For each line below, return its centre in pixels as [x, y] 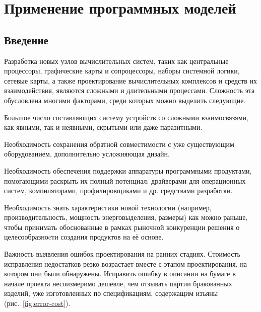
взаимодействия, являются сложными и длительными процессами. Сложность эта [129, 90]
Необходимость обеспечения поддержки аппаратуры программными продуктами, [128, 170]
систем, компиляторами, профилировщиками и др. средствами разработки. [118, 190]
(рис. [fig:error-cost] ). [37, 303]
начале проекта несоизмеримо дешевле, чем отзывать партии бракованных [118, 283]
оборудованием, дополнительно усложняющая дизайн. [87, 154]
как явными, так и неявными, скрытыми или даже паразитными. [103, 127]
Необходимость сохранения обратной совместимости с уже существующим [119, 144]
